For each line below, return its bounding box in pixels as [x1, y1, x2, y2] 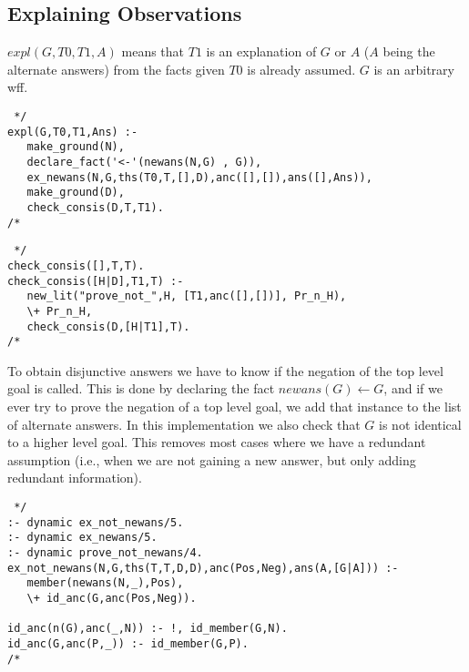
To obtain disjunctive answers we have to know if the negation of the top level [7, 361, 444, 380]
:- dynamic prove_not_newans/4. [7, 545, 203, 559]
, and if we [383, 379, 443, 398]
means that [121, 42, 185, 61]
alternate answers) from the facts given [7, 59, 225, 78]
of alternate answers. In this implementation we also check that [7, 414, 361, 433]
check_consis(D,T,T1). [26, 200, 164, 214]
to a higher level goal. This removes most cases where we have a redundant [7, 433, 426, 452]
